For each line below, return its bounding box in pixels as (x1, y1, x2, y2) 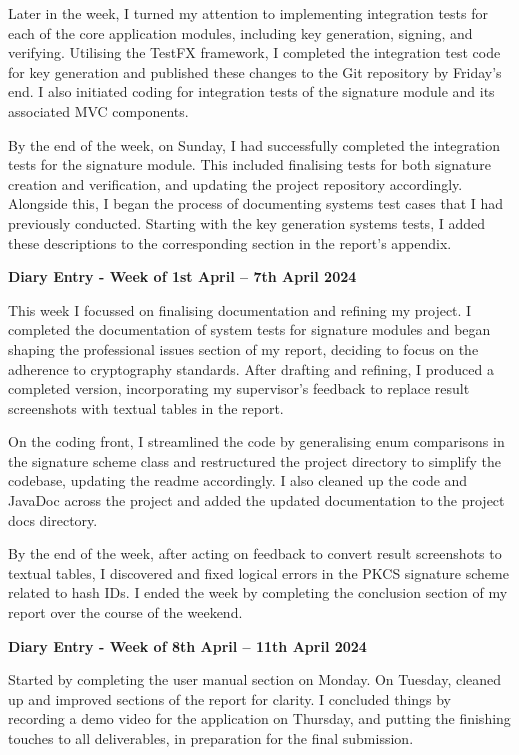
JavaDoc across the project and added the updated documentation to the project (8, 490, 505, 511)
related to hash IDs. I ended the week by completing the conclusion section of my (8, 582, 508, 603)
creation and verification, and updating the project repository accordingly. (8, 173, 463, 194)
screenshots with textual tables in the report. (8, 397, 284, 418)
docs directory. (8, 509, 98, 530)
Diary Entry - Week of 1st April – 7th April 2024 (8, 266, 357, 287)
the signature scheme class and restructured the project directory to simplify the (8, 450, 502, 471)
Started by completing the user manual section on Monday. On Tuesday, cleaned (8, 669, 502, 690)
